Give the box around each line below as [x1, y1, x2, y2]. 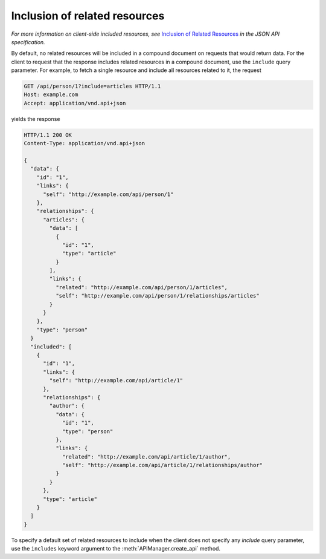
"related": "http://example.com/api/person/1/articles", [55, 284, 228, 290]
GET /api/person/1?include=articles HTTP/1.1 [24, 83, 161, 90]
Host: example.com [24, 91, 78, 98]
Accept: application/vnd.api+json [24, 100, 126, 106]
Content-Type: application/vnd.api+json [24, 140, 145, 147]
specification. [11, 38, 45, 45]
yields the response [11, 115, 60, 122]
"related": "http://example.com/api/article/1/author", [62, 453, 231, 460]
